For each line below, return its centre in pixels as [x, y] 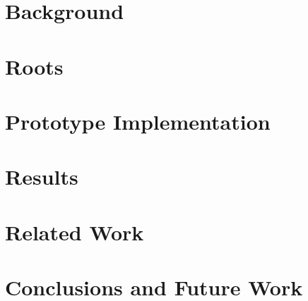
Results [42, 177]
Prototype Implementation [138, 121]
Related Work [75, 232]
